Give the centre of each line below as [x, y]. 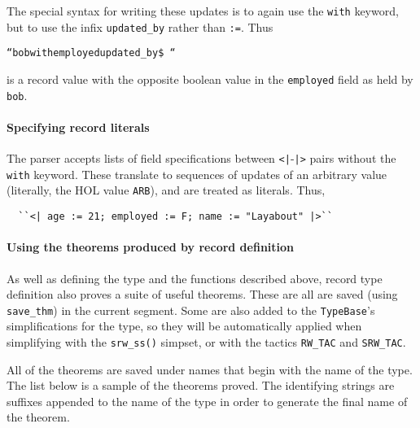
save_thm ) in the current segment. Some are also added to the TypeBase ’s [191, 310]
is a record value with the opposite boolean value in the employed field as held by [210, 79]
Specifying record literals [78, 127]
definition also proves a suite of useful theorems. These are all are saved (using [202, 294]
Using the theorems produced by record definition [151, 247]
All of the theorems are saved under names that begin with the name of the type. [210, 369]
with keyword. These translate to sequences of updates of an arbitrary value [197, 174]
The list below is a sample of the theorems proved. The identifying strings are [201, 385]
